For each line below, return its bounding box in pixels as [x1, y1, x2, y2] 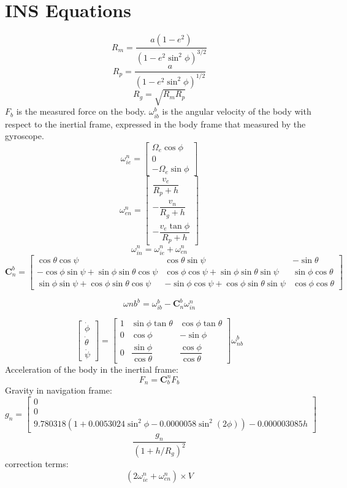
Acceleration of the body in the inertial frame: [5, 362, 178, 375]
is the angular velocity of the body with [162, 105, 311, 118]
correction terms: [5, 457, 69, 470]
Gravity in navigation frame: [5, 384, 112, 397]
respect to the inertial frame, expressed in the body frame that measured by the [5, 117, 306, 130]
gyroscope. [5, 129, 44, 142]
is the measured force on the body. [16, 105, 147, 118]
